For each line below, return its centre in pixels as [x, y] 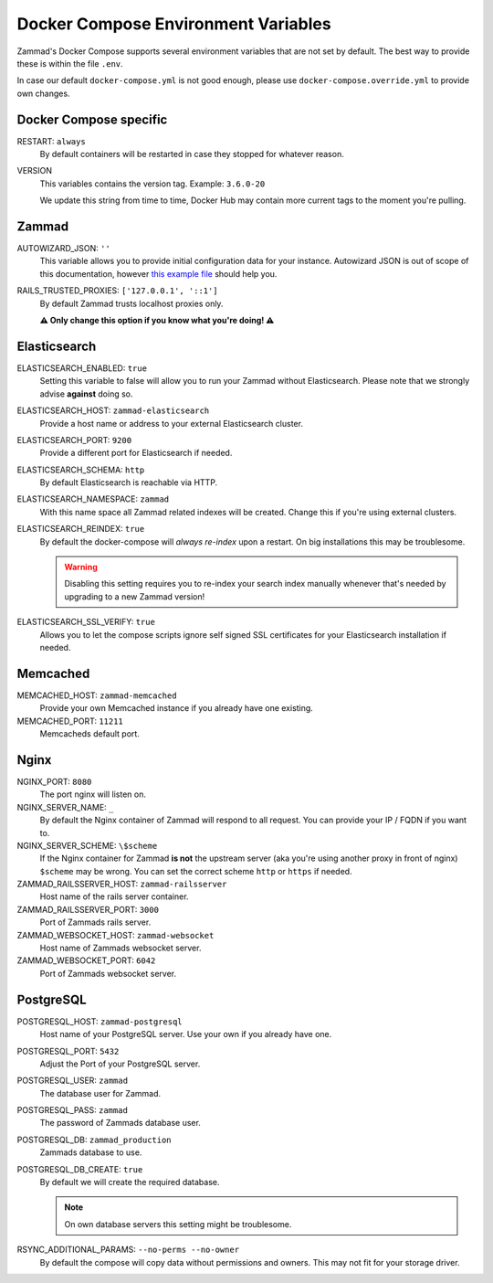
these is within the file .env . [70, 63]
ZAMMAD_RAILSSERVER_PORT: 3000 [88, 909]
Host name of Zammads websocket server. [121, 948]
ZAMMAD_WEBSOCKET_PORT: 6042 [86, 960]
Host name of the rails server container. [114, 896]
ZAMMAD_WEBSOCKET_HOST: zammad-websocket [115, 935]
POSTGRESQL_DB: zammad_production [94, 1140]
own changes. [43, 93]
